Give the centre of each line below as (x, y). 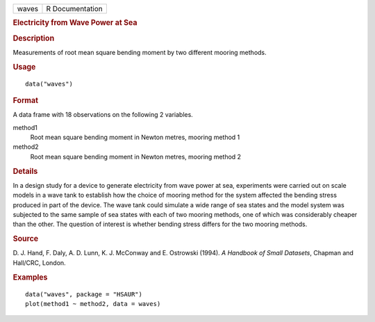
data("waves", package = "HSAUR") (84, 294)
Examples (30, 277)
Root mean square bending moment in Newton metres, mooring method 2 (136, 156)
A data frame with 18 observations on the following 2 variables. (103, 115)
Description (34, 38)
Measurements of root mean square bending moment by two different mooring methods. (140, 52)
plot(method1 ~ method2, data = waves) (93, 304)
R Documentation (75, 9)
